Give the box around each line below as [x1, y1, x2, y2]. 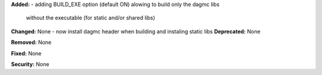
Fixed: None [11, 49, 42, 57]
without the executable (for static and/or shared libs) [26, 14, 155, 21]
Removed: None [11, 39, 52, 46]
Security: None [11, 60, 49, 68]
